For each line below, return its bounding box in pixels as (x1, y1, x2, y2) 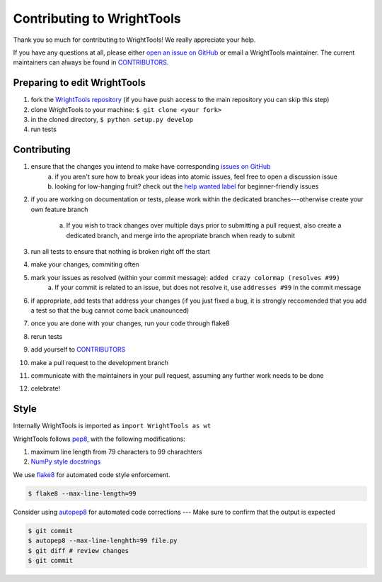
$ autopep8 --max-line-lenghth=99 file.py (28, 537, 178, 545)
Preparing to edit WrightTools (13, 77, 146, 89)
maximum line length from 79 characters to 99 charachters (30, 447, 202, 457)
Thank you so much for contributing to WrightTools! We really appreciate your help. (13, 35, 256, 44)
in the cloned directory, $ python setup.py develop (30, 116, 194, 124)
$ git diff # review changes (28, 547, 129, 554)
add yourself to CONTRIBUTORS (30, 345, 126, 354)
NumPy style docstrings (30, 457, 101, 466)
